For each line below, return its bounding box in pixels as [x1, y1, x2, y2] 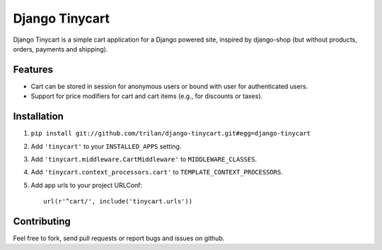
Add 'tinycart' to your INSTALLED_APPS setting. [30, 142, 182, 150]
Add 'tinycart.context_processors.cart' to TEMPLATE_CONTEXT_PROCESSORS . [30, 168, 283, 177]
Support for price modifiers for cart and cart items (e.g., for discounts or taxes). [30, 92, 263, 100]
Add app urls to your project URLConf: [30, 181, 143, 189]
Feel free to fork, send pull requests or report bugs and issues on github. [13, 234, 225, 242]
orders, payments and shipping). [13, 44, 108, 53]
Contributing [13, 215, 71, 227]
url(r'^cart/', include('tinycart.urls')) [43, 198, 193, 206]
